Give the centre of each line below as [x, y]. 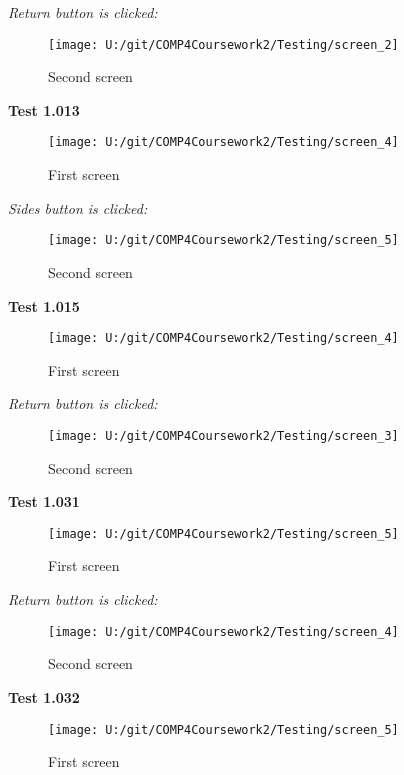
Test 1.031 [44, 501]
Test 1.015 [44, 305]
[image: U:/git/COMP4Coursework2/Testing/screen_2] [223, 44]
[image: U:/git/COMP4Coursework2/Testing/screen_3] [223, 435]
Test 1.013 [44, 109]
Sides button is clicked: [78, 207]
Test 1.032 [44, 696]
